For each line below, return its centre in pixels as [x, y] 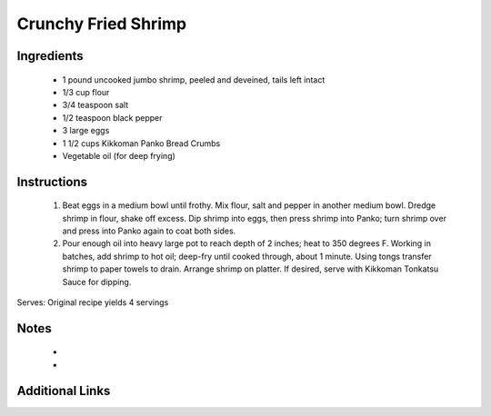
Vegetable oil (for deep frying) [119, 155]
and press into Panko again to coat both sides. [149, 231]
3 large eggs [86, 131]
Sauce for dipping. [97, 282]
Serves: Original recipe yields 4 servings [93, 302]
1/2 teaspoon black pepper [112, 117]
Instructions [52, 182]
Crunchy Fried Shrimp [101, 24]
